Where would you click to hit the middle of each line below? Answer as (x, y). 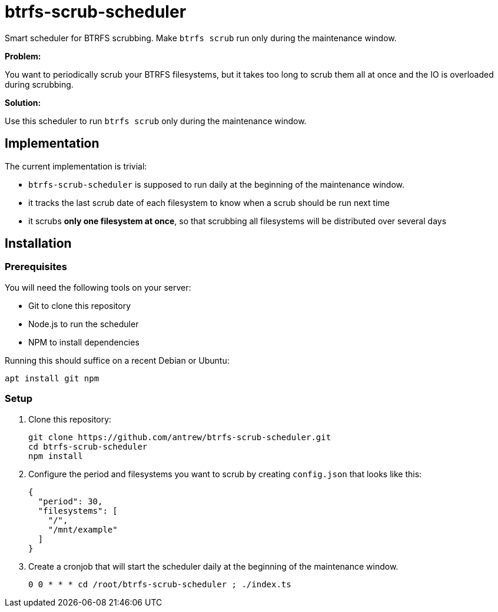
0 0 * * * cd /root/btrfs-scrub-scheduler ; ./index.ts (160, 584)
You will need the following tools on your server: (98, 287)
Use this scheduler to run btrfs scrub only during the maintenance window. (156, 121)
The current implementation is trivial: (76, 166)
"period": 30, (70, 501)
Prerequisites (36, 267)
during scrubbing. (39, 84)
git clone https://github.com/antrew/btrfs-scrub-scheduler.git (180, 437)
